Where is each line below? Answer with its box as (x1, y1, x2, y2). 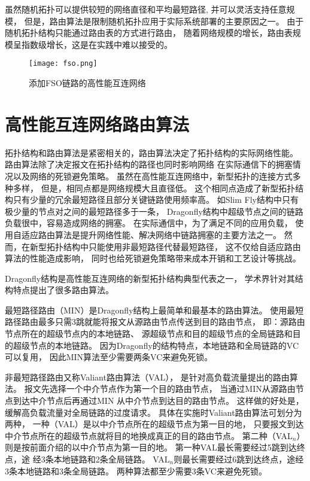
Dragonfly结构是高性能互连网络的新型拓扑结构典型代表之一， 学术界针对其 (5, 272, 295, 284)
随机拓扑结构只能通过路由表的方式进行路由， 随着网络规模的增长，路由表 (5, 26, 293, 39)
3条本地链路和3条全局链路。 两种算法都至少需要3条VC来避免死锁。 (5, 464, 267, 477)
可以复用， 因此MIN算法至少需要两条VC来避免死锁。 (5, 351, 213, 363)
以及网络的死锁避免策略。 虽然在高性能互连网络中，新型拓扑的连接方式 (13, 169, 293, 182)
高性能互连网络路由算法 (5, 111, 190, 136)
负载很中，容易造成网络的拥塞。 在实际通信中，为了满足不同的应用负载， (5, 217, 293, 229)
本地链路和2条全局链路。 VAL (53, 453, 170, 465)
